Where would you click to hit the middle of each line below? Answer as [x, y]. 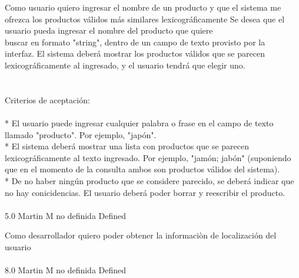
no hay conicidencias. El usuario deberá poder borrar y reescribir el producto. [145, 192]
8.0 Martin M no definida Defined [66, 270]
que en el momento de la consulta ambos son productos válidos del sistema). [142, 169]
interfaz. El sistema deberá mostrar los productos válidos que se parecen [135, 53]
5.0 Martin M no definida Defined [66, 215]
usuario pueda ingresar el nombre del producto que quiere [109, 30]
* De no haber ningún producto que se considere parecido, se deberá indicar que [149, 180]
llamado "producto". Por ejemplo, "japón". [81, 134]
